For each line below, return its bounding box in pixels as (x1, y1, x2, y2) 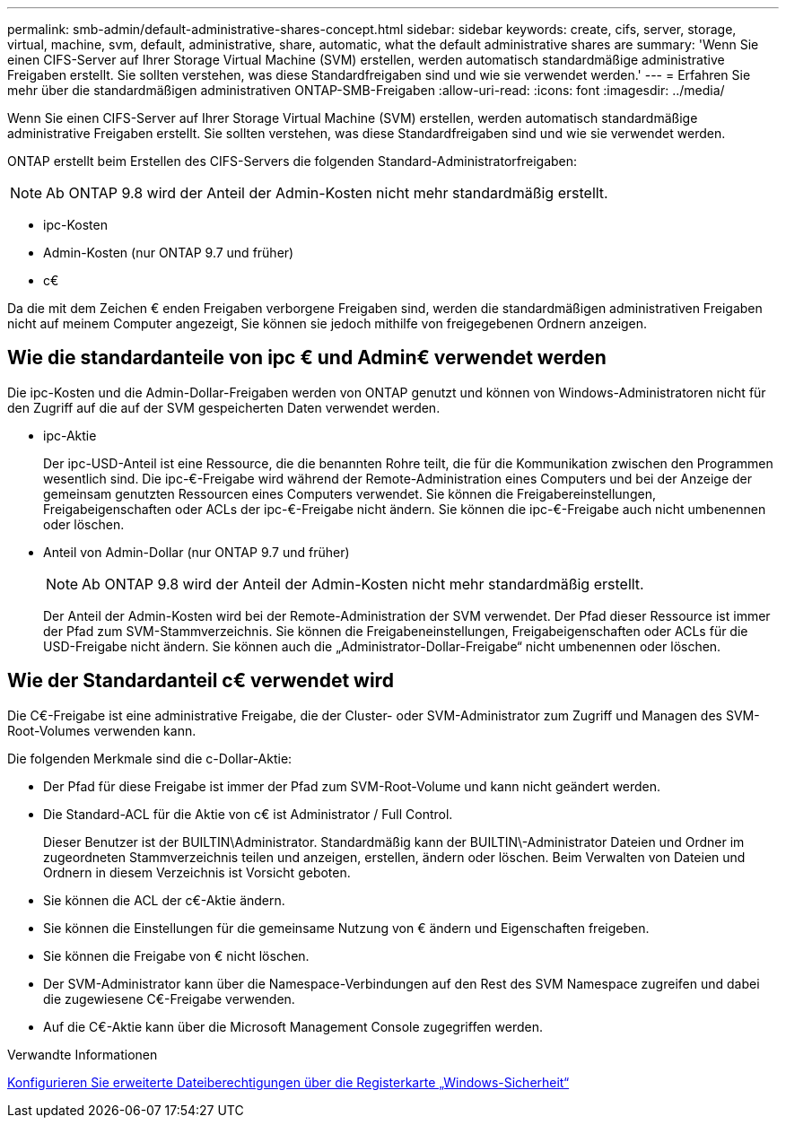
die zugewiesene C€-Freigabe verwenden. (43, 990, 295, 1007)
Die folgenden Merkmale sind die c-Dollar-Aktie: (7, 750, 293, 766)
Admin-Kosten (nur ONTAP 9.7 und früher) (43, 245, 294, 260)
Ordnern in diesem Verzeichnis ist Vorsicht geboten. (43, 864, 351, 880)
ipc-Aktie (43, 427, 97, 443)
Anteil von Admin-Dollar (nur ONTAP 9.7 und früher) (43, 544, 350, 560)
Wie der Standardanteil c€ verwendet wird (7, 669, 394, 693)
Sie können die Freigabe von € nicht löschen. (43, 947, 310, 964)
